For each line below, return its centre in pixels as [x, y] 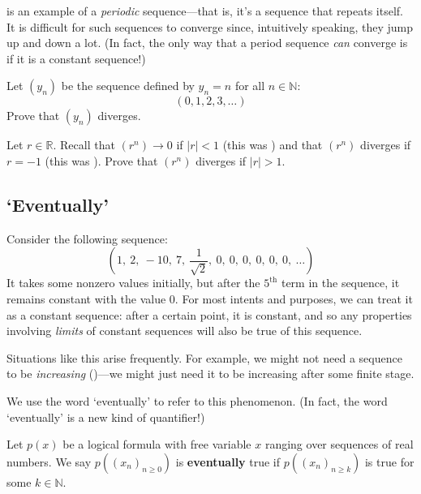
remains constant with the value [86, 298]
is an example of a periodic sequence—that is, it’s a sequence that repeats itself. [205, 11]
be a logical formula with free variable [157, 444]
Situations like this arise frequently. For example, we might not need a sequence [204, 357]
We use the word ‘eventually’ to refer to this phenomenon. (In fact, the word [197, 400]
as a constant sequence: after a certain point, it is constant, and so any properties [209, 314]
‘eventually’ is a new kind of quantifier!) [106, 417]
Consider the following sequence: [87, 238]
